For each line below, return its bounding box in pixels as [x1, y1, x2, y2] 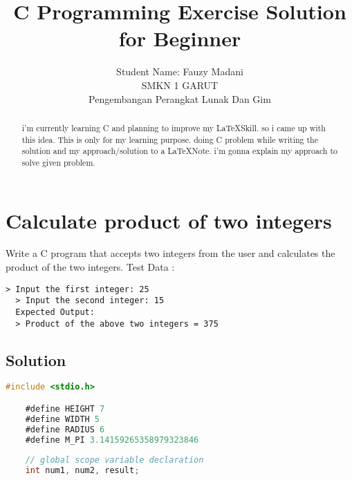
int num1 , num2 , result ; [25, 465, 140, 476]
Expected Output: [15, 307, 95, 317]
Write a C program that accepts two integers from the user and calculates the [6, 246, 335, 260]
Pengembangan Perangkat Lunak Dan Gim [89, 91, 271, 106]
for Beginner [118, 24, 241, 52]
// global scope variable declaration [25, 455, 204, 465]
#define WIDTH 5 [25, 414, 100, 424]
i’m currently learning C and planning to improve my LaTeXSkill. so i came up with [21, 122, 326, 133]
